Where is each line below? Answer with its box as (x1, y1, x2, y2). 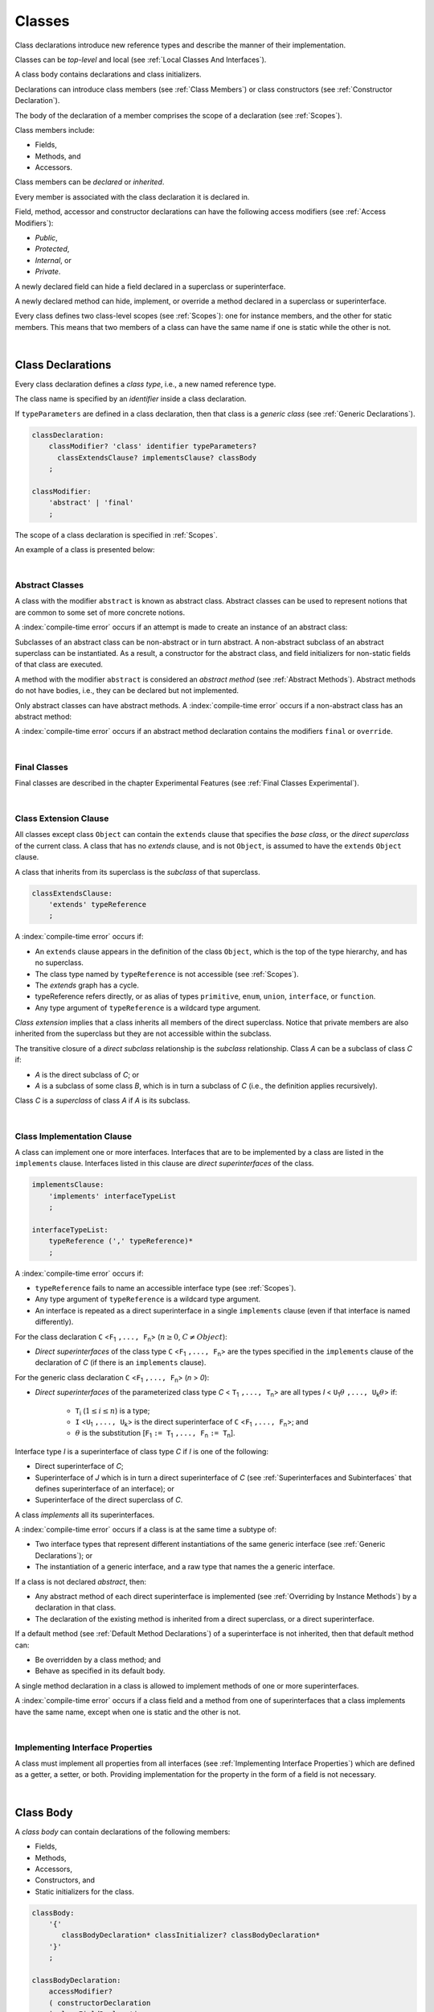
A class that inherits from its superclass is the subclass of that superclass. (14, 867, 260, 876)
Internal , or (35, 255, 72, 265)
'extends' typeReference (48, 900, 147, 909)
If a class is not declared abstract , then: (14, 1577, 146, 1586)
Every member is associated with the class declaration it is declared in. (14, 192, 250, 201)
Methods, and (35, 151, 81, 161)
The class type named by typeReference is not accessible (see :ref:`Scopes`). (35, 969, 299, 979)
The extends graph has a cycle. (35, 980, 140, 990)
